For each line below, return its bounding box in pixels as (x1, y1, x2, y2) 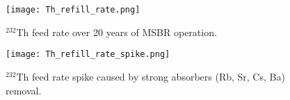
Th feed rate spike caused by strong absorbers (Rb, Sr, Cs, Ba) (16, 69, 285, 83)
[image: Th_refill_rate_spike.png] (6, 49, 170, 60)
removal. (6, 83, 42, 97)
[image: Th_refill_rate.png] (6, 5, 140, 15)
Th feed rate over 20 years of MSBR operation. (16, 24, 217, 39)
